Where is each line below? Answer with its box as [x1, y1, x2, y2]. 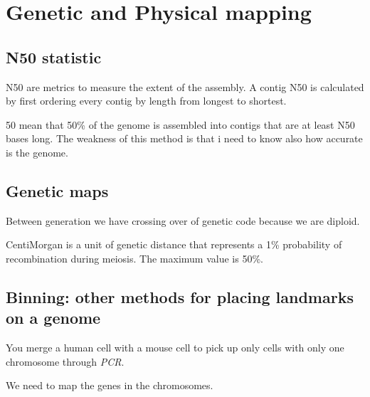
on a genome [6, 307, 101, 329]
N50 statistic [6, 46, 102, 68]
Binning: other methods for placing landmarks [6, 285, 354, 307]
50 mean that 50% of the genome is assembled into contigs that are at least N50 [6, 117, 355, 132]
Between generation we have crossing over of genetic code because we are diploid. [6, 213, 360, 228]
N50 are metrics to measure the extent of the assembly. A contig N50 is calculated [6, 79, 364, 94]
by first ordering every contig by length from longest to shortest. [6, 93, 287, 108]
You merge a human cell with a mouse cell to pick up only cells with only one [6, 340, 344, 355]
